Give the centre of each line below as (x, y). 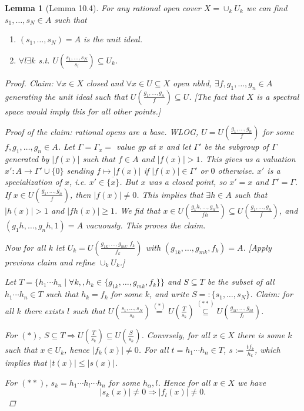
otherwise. (236, 170)
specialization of (33, 182)
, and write (169, 294)
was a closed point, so (188, 182)
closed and (105, 82)
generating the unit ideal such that (66, 96)
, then (81, 194)
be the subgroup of (236, 146)
